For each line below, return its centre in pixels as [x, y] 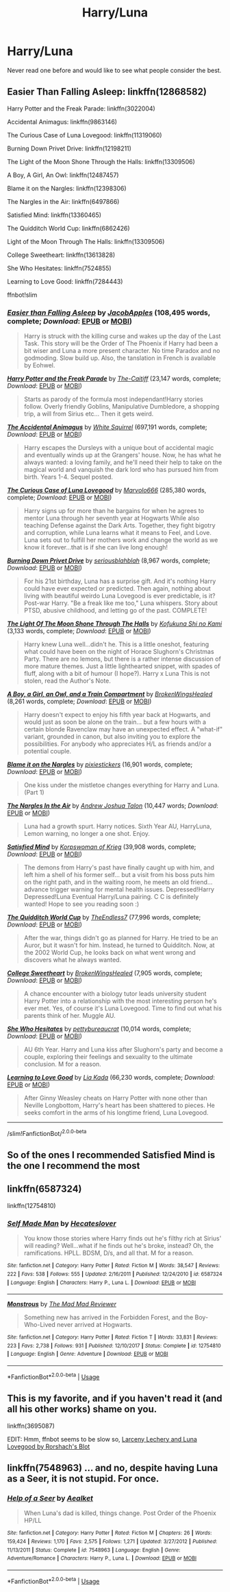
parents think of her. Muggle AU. [70, 1016]
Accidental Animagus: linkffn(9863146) [62, 122]
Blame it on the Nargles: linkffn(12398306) [67, 188]
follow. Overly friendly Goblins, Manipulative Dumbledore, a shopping [122, 407]
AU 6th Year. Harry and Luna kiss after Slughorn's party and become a [124, 1049]
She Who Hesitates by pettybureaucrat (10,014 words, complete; [99, 1029]
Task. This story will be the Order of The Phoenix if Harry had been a [121, 343]
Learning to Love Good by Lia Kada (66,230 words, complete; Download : [111, 1078]
